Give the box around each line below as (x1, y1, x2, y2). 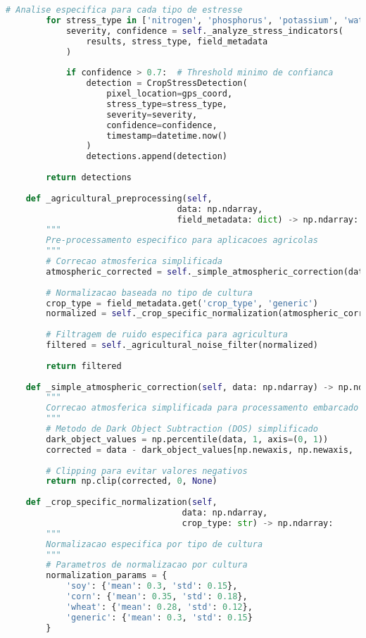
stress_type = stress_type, (106, 99, 227, 109)
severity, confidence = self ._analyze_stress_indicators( (65, 25, 343, 36)
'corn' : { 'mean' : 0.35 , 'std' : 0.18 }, (65, 592, 248, 601)
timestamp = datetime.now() (106, 130, 228, 141)
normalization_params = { (46, 570, 168, 581)
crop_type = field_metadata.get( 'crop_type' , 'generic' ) (46, 298, 318, 308)
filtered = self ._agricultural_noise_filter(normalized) (46, 340, 318, 350)
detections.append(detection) (86, 151, 227, 162)
